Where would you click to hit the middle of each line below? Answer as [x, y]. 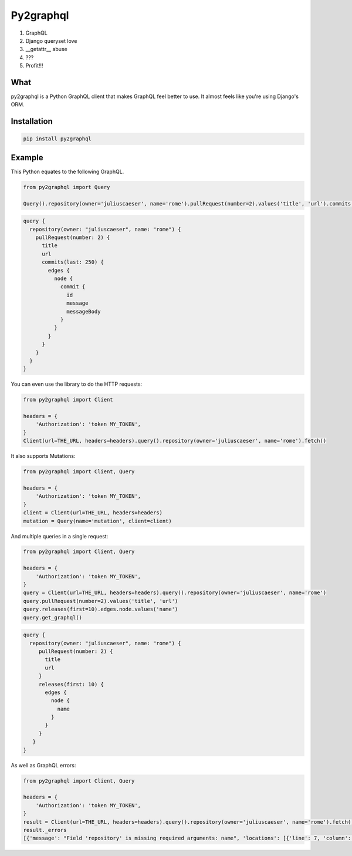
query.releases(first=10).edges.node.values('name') [101, 609]
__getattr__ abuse [46, 49]
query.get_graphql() [53, 617]
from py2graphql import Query [67, 187]
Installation [32, 121]
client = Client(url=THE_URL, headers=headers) [93, 513]
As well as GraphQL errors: [43, 765]
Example [27, 158]
